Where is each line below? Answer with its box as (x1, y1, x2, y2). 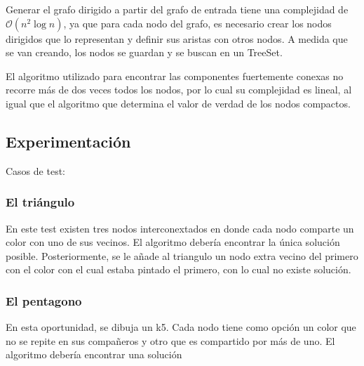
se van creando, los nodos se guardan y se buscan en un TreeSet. (6, 45, 283, 60)
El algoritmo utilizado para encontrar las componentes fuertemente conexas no (6, 68, 344, 83)
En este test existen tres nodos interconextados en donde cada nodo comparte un (6, 221, 354, 235)
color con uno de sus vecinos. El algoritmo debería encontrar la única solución (6, 235, 340, 249)
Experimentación (6, 130, 131, 152)
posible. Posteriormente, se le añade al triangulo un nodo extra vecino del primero (6, 248, 358, 263)
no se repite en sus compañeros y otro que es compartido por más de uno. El (6, 333, 335, 348)
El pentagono (6, 292, 82, 309)
